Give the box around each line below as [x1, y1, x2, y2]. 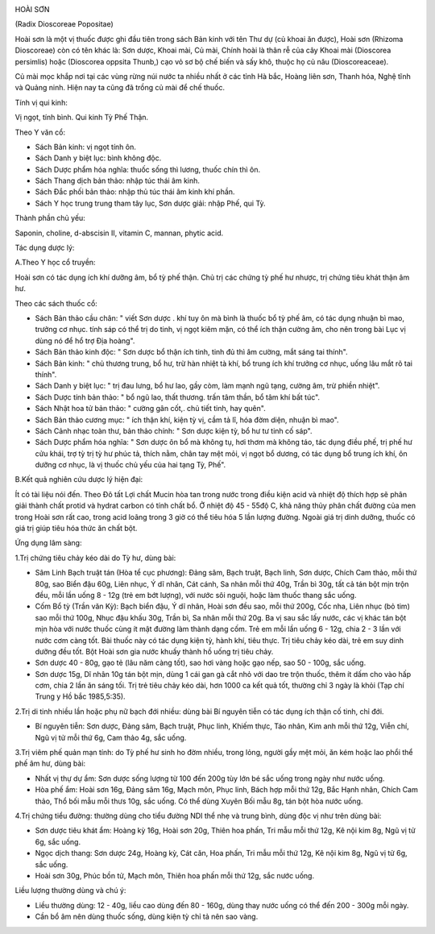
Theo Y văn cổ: [14, 127, 66, 137]
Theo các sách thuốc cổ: [14, 298, 98, 308]
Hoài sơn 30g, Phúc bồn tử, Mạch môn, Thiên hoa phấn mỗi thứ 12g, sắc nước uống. [35, 870, 314, 880]
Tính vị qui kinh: [14, 98, 68, 107]
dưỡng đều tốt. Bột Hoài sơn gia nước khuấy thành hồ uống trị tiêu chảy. [35, 646, 274, 656]
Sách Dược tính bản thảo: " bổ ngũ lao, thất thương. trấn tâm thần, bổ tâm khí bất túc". [35, 392, 321, 402]
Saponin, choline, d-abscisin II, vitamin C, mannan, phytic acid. [14, 228, 224, 238]
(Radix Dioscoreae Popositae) [14, 19, 114, 29]
